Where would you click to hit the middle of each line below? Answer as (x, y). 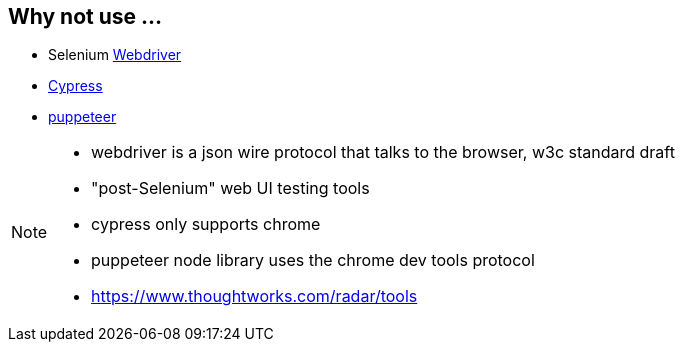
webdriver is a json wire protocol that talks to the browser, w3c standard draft (383, 152)
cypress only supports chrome (206, 224)
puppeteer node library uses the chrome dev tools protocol (313, 260)
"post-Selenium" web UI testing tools (230, 188)
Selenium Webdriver (115, 55)
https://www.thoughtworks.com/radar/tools (254, 296)
